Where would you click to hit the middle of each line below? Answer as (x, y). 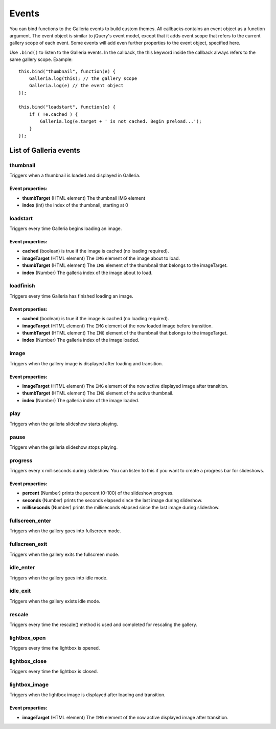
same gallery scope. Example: (41, 59)
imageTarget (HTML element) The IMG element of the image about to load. (101, 258)
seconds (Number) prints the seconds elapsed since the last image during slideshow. (112, 500)
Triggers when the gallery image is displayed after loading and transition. (86, 363)
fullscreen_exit (28, 544)
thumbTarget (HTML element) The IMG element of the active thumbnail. (98, 393)
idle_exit (20, 591)
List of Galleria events (45, 150)
